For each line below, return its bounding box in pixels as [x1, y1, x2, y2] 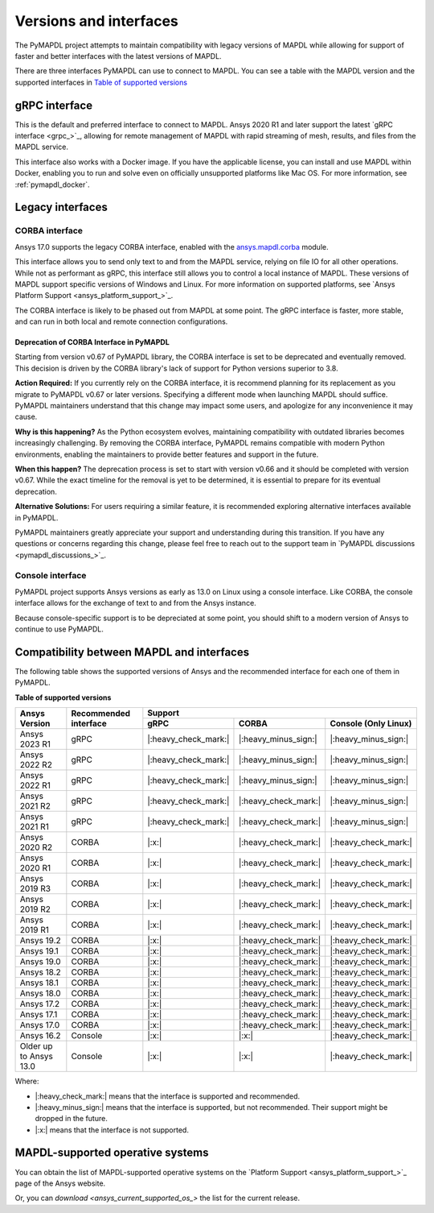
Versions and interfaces [14, 12, 178, 30]
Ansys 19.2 [19, 935, 61, 946]
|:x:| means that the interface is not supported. [35, 1124, 189, 1135]
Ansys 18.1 [19, 977, 59, 988]
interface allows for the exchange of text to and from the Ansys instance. [14, 598, 256, 608]
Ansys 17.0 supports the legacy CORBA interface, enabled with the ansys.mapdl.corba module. [14, 242, 329, 251]
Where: [14, 1076, 39, 1087]
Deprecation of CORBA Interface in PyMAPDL [14, 337, 170, 347]
